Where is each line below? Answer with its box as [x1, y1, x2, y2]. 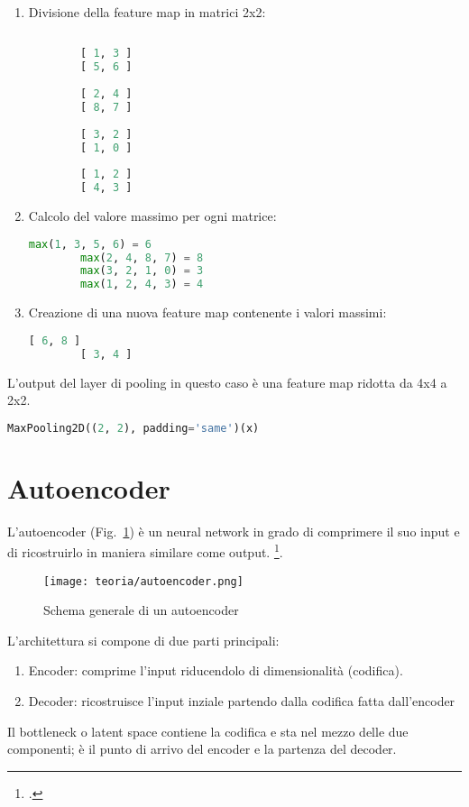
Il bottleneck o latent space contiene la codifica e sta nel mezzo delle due [7, 721, 409, 740]
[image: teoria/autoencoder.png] [43, 574, 244, 588]
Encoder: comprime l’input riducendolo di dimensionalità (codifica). [28, 661, 403, 680]
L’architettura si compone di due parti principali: [7, 630, 280, 649]
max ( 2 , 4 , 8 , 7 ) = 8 [80, 251, 204, 264]
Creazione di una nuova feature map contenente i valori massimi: [28, 303, 387, 322]
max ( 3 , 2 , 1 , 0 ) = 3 [80, 264, 204, 278]
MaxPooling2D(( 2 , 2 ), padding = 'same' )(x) [7, 421, 260, 435]
